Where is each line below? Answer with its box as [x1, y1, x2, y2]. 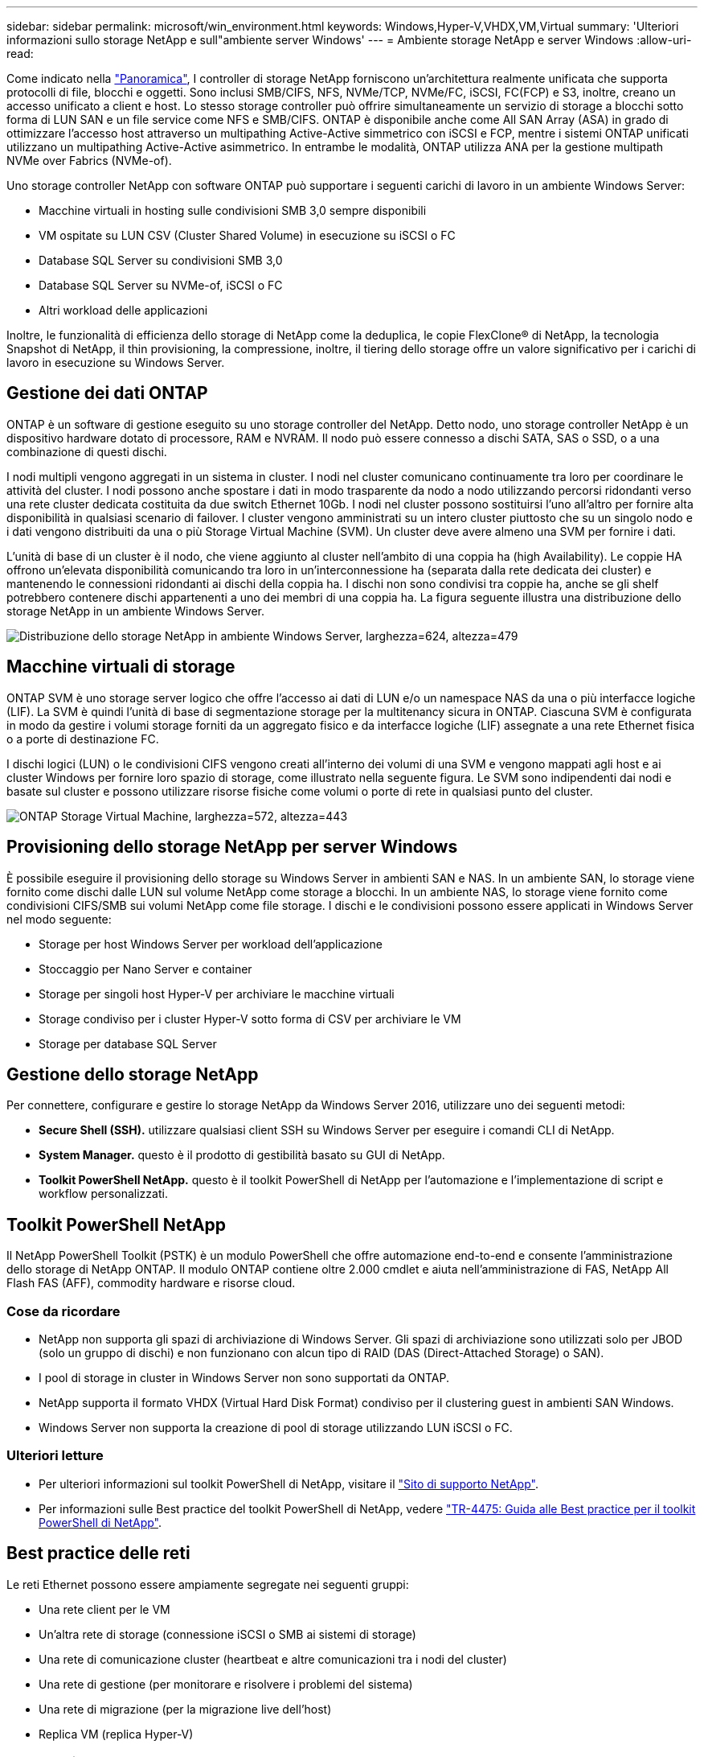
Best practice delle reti [6, 1543, 190, 1564]
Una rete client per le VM [39, 1602, 170, 1616]
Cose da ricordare [6, 1302, 121, 1319]
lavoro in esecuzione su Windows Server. [6, 356, 225, 369]
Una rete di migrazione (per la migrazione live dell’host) [39, 1701, 332, 1716]
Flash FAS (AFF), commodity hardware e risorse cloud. [6, 1276, 296, 1290]
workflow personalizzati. [39, 1187, 168, 1201]
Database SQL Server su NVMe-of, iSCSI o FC [39, 278, 283, 292]
